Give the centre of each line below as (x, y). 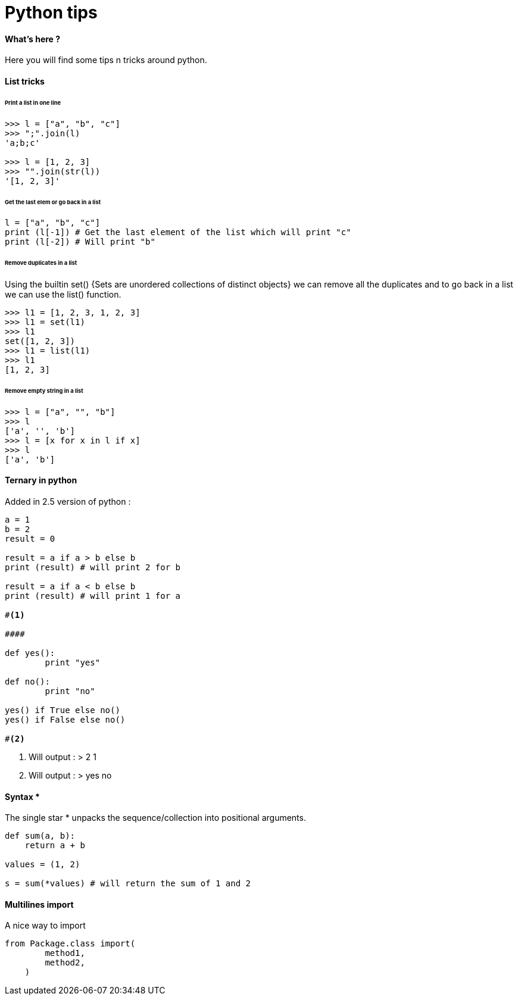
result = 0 (30, 538)
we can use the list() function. (63, 295)
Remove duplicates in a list (41, 263)
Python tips (51, 12)
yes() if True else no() (63, 710)
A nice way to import (45, 926)
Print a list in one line (33, 102)
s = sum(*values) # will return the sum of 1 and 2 (128, 884)
